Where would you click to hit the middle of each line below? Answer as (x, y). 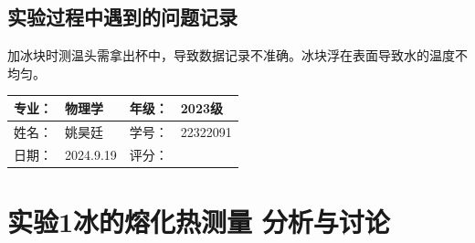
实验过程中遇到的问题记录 (122, 17)
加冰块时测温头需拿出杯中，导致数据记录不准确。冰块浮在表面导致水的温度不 (237, 55)
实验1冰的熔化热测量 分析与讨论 (199, 221)
